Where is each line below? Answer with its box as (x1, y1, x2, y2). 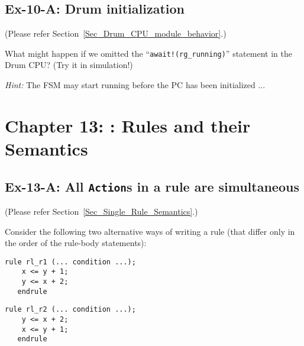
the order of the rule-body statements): (5, 237, 147, 249)
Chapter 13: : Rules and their (5, 113, 251, 137)
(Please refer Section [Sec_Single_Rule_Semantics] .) (5, 205, 198, 217)
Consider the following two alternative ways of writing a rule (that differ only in (5, 225, 295, 237)
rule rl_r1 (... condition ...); (5, 257, 136, 266)
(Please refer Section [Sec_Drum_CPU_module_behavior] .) (5, 27, 227, 40)
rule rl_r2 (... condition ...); (5, 305, 136, 314)
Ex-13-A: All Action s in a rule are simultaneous (5, 177, 299, 195)
